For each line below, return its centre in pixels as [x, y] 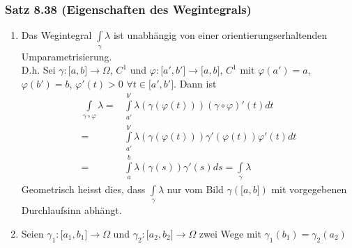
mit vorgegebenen [309, 189]
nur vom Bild [195, 189]
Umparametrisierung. [67, 56]
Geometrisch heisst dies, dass [83, 189]
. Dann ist [195, 83]
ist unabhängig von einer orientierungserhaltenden [220, 35]
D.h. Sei [38, 70]
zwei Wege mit [230, 233]
